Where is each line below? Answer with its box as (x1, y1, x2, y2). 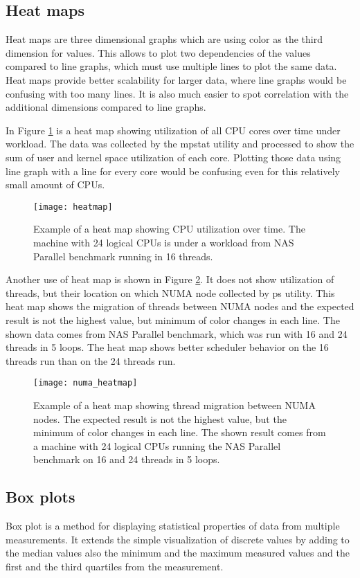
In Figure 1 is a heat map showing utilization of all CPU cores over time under (6, 123, 341, 137)
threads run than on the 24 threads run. (6, 353, 176, 368)
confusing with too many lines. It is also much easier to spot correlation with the (6, 86, 349, 100)
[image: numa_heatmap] (33, 378, 138, 388)
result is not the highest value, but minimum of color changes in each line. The (6, 312, 340, 327)
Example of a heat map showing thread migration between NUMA (33, 397, 316, 412)
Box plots (6, 486, 75, 507)
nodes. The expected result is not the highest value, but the (33, 411, 287, 426)
